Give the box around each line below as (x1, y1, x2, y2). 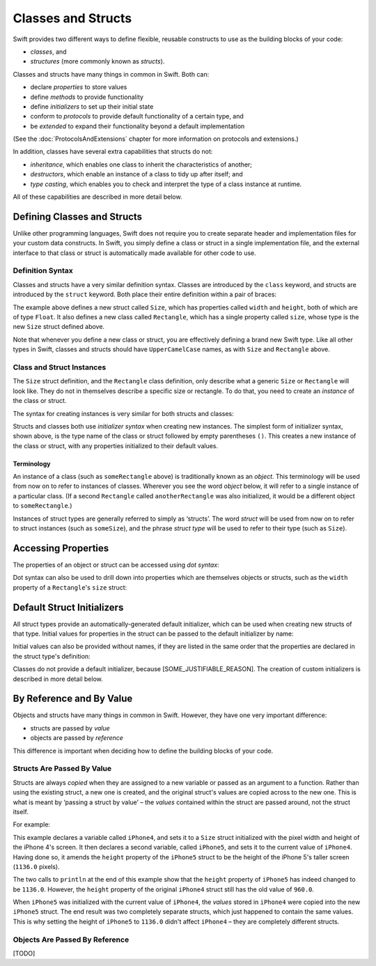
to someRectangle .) (13, 502, 72, 510)
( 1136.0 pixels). (13, 862, 60, 871)
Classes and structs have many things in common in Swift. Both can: (13, 70, 210, 78)
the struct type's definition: (13, 652, 91, 660)
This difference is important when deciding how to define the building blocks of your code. (13, 746, 274, 755)
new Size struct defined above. (13, 323, 104, 331)
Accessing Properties (13, 542, 109, 554)
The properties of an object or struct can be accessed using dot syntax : (13, 560, 219, 569)
